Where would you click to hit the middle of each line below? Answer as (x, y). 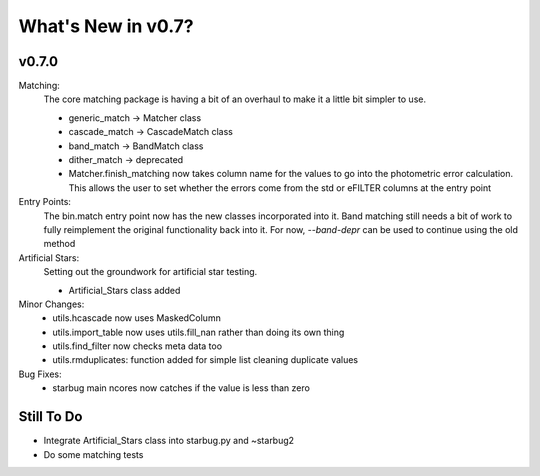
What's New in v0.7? (106, 26)
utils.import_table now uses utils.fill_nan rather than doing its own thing (198, 332)
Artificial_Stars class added (124, 290)
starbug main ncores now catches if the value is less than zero (181, 388)
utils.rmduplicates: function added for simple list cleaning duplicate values (205, 360)
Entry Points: (45, 202)
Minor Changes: (51, 304)
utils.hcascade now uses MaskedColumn (137, 318)
